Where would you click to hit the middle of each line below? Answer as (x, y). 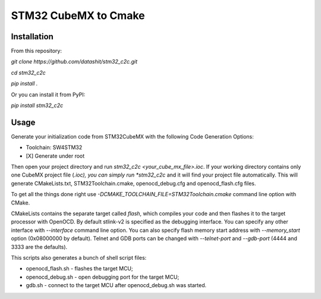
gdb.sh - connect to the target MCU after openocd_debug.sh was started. (116, 285)
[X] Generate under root (55, 156)
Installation (32, 37)
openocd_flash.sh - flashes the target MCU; (79, 269)
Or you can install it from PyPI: (48, 95)
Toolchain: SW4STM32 (54, 147)
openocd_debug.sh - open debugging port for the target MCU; (103, 277)
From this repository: (37, 51)
